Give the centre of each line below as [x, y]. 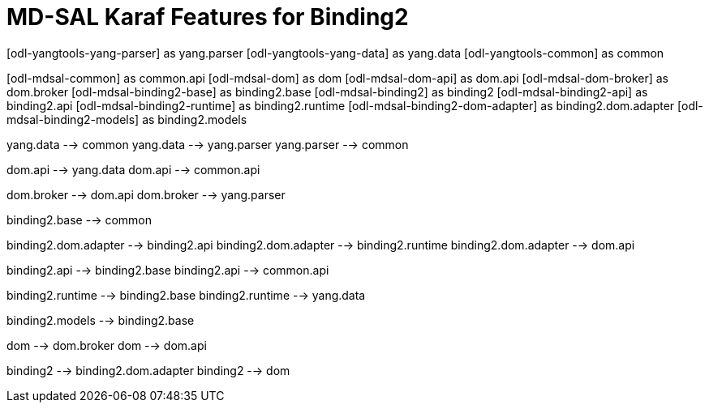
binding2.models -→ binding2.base [101, 320]
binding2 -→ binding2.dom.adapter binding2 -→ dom [148, 370]
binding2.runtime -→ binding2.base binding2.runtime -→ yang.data [186, 295]
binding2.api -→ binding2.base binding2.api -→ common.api [168, 270]
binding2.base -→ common [79, 219]
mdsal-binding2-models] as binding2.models [127, 119]
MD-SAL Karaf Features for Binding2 [208, 17]
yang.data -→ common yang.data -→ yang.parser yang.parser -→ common [208, 144]
